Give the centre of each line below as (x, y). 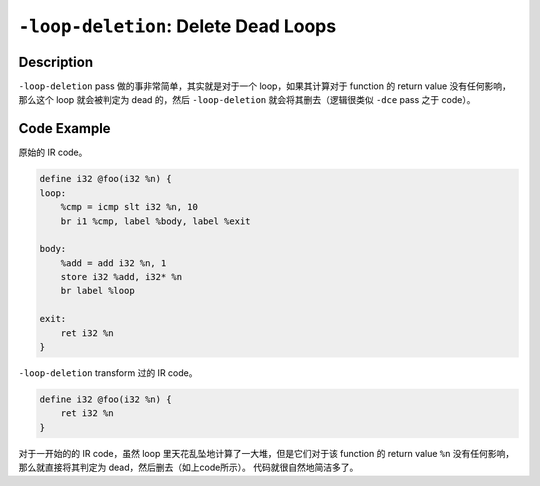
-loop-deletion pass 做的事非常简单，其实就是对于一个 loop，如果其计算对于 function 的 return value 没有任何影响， (265, 86)
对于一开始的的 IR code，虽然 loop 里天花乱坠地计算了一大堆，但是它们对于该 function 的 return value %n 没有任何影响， (266, 453)
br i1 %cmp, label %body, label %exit (155, 221)
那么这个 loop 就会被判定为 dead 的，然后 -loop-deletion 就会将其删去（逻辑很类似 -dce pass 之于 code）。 (247, 100)
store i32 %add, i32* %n (121, 277)
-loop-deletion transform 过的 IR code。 (108, 373)
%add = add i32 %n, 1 (113, 263)
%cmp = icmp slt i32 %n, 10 (129, 207)
